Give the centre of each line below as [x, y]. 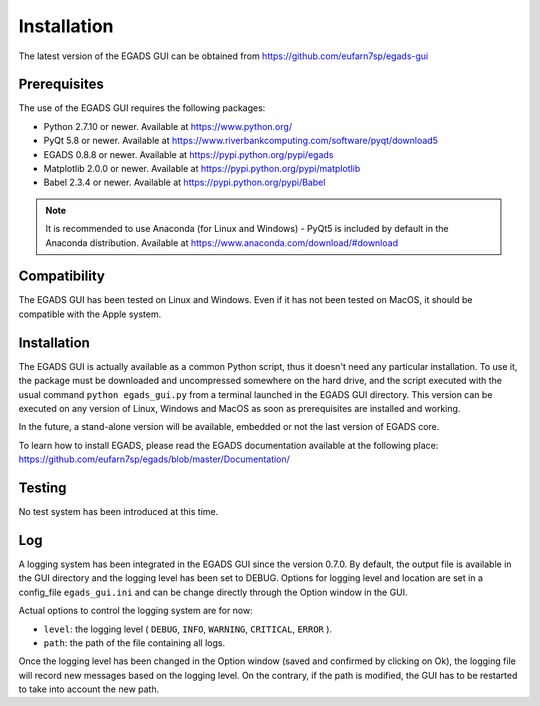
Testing [42, 487]
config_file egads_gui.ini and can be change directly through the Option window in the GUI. [213, 592]
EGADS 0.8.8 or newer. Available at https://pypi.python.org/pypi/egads [188, 154]
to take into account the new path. [89, 689]
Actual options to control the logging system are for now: [136, 611]
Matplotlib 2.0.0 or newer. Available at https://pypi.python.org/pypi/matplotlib [202, 169]
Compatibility [61, 276]
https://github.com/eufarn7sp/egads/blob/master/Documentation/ [154, 459]
